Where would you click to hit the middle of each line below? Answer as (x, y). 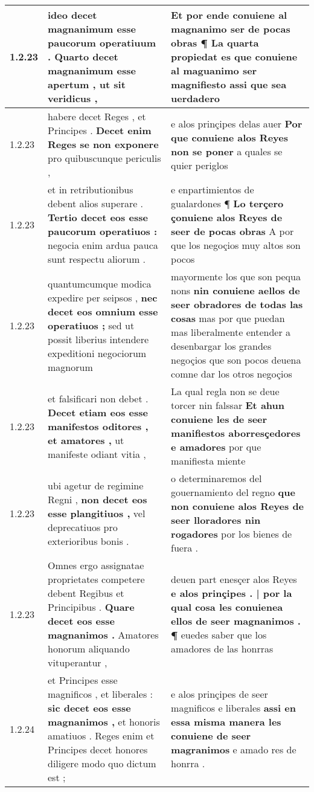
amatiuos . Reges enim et (101, 736)
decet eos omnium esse (103, 311)
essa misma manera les (226, 722)
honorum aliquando (89, 649)
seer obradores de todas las (237, 304)
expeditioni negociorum (97, 353)
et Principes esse (83, 680)
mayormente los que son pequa (236, 276)
